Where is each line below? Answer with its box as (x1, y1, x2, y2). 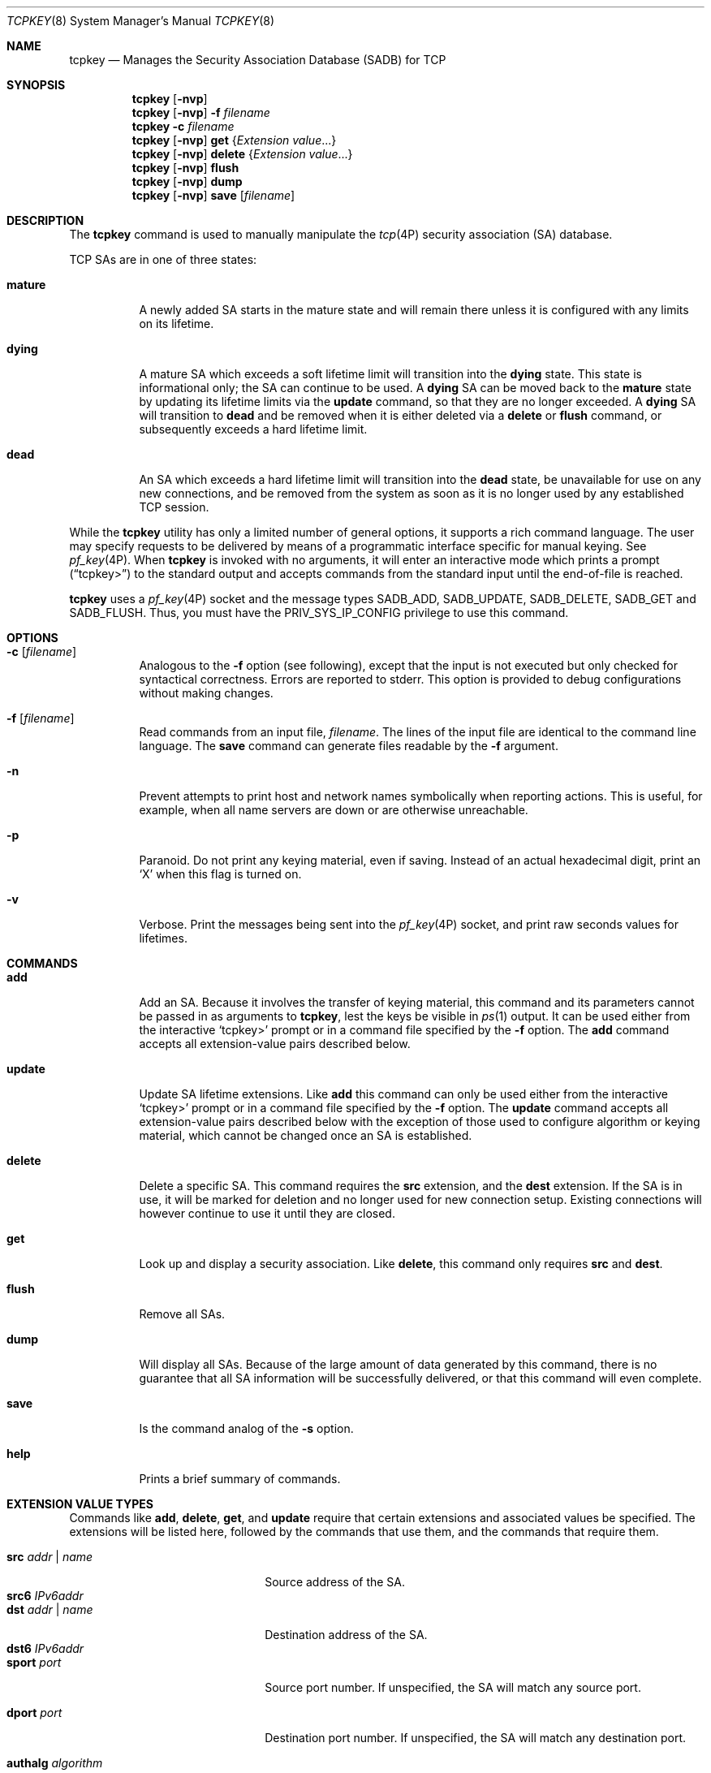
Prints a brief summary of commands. (139, 1472, 341, 1486)
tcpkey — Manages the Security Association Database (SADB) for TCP (69, 53, 446, 67)
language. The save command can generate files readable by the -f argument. (139, 739, 558, 753)
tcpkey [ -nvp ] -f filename (131, 106, 270, 119)
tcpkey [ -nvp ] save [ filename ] (131, 188, 295, 202)
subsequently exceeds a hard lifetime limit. (139, 422, 368, 436)
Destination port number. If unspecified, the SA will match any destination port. (265, 1731, 687, 1745)
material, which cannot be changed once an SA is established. (139, 1128, 472, 1142)
